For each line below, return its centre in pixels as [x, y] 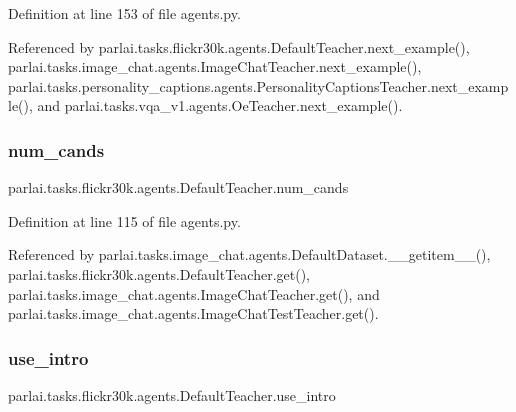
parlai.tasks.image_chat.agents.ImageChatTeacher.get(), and [194, 293]
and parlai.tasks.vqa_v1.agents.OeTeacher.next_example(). [220, 105]
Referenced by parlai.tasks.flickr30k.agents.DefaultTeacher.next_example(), [239, 46]
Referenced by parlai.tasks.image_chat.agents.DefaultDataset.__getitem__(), [249, 254]
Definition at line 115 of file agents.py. [124, 220]
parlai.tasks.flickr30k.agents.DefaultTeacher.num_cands [178, 187]
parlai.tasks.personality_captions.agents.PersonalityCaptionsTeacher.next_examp [258, 85]
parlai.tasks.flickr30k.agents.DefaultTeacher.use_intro [172, 394]
